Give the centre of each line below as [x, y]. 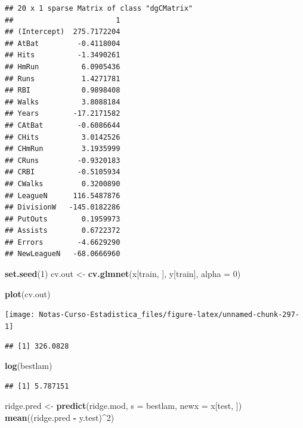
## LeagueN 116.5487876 [63, 195]
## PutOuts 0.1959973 [63, 219]
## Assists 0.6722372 [63, 231]
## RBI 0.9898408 [63, 90]
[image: [20, 315]
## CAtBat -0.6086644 [63, 125]
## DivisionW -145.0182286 [63, 207]
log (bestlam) [29, 366]
